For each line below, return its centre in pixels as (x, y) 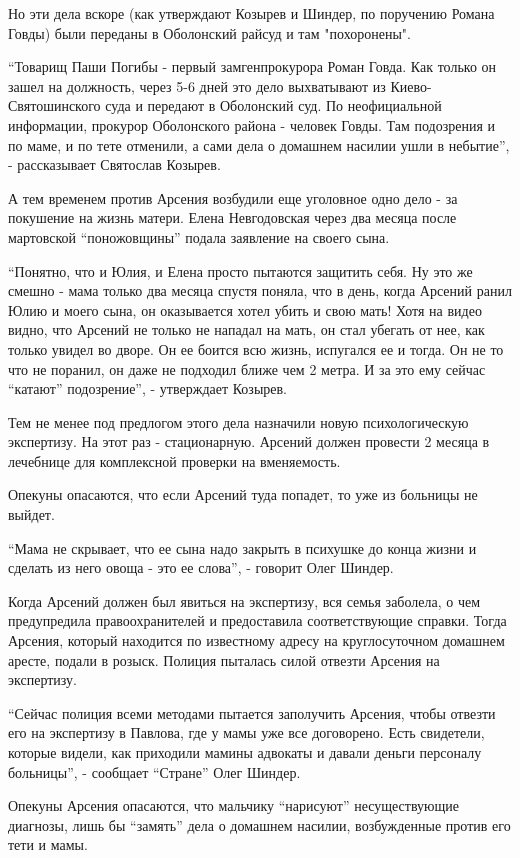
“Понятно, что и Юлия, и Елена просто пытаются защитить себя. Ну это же (240, 270)
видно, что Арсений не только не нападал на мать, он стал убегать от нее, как (246, 329)
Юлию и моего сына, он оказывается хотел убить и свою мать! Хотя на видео (245, 309)
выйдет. (31, 514)
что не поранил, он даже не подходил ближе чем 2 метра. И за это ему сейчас (247, 368)
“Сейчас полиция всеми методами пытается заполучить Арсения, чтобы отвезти (252, 712)
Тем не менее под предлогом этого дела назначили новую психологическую (238, 421)
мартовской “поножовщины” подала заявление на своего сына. (199, 236)
